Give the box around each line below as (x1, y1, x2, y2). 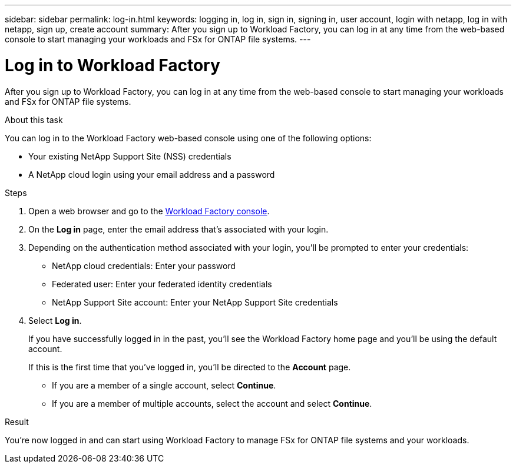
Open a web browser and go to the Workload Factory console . (28, 205, 270, 216)
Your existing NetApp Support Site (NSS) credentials (28, 151, 231, 161)
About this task (5, 114, 63, 125)
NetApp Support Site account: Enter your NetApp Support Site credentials (52, 297, 338, 307)
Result (5, 416, 29, 427)
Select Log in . (28, 315, 82, 326)
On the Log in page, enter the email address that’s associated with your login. (28, 224, 329, 234)
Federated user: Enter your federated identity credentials (52, 278, 272, 289)
